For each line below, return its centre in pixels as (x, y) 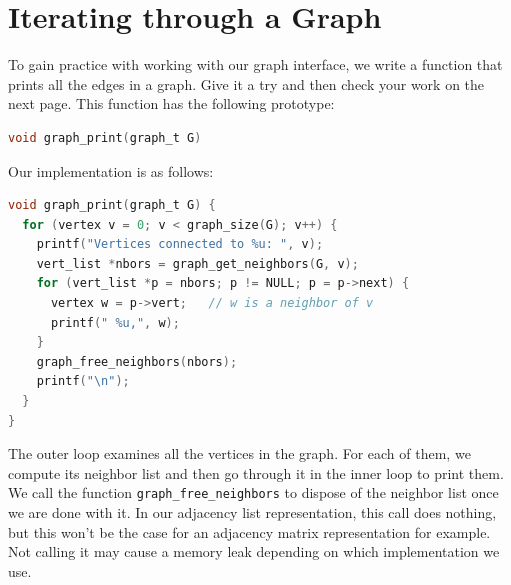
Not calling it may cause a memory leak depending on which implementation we (254, 551)
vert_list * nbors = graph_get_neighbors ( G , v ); (197, 263)
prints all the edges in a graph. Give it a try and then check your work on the (246, 83)
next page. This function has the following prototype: (171, 103)
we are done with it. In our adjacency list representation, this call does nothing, (252, 512)
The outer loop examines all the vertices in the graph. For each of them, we (239, 453)
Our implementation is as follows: (111, 170)
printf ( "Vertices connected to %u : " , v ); (180, 244)
